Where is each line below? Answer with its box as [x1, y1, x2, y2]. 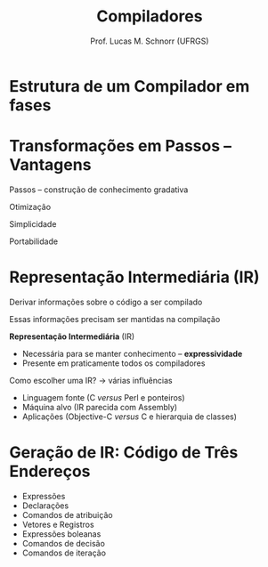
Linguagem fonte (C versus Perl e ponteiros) [21, 392, 185, 402]
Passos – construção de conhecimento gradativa [9, 184, 189, 195]
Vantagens [9, 155, 92, 175]
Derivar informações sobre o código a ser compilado [9, 296, 203, 307]
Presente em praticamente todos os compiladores [21, 358, 206, 369]
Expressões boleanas [21, 528, 102, 539]
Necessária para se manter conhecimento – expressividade [21, 348, 243, 359]
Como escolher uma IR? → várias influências [9, 375, 173, 385]
